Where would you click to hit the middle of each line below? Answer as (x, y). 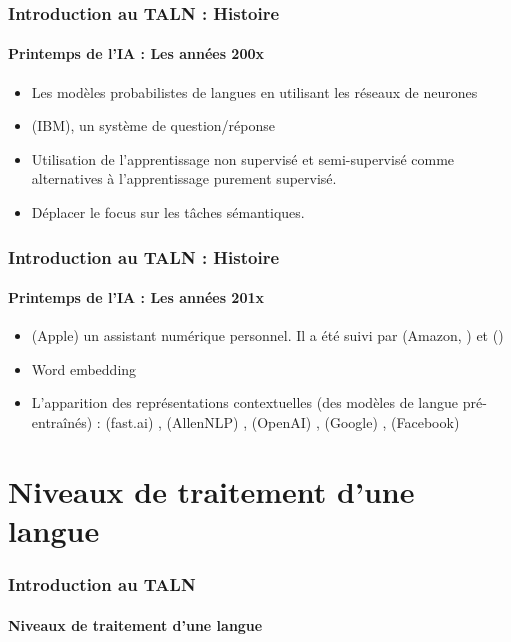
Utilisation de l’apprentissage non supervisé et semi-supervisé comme (243, 158)
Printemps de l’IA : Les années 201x (136, 297)
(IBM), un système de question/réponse (153, 125)
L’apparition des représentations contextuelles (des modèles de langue (244, 402)
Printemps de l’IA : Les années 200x (136, 53)
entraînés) (62, 422)
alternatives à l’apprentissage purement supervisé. (184, 178)
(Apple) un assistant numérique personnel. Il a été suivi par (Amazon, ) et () (267, 335)
